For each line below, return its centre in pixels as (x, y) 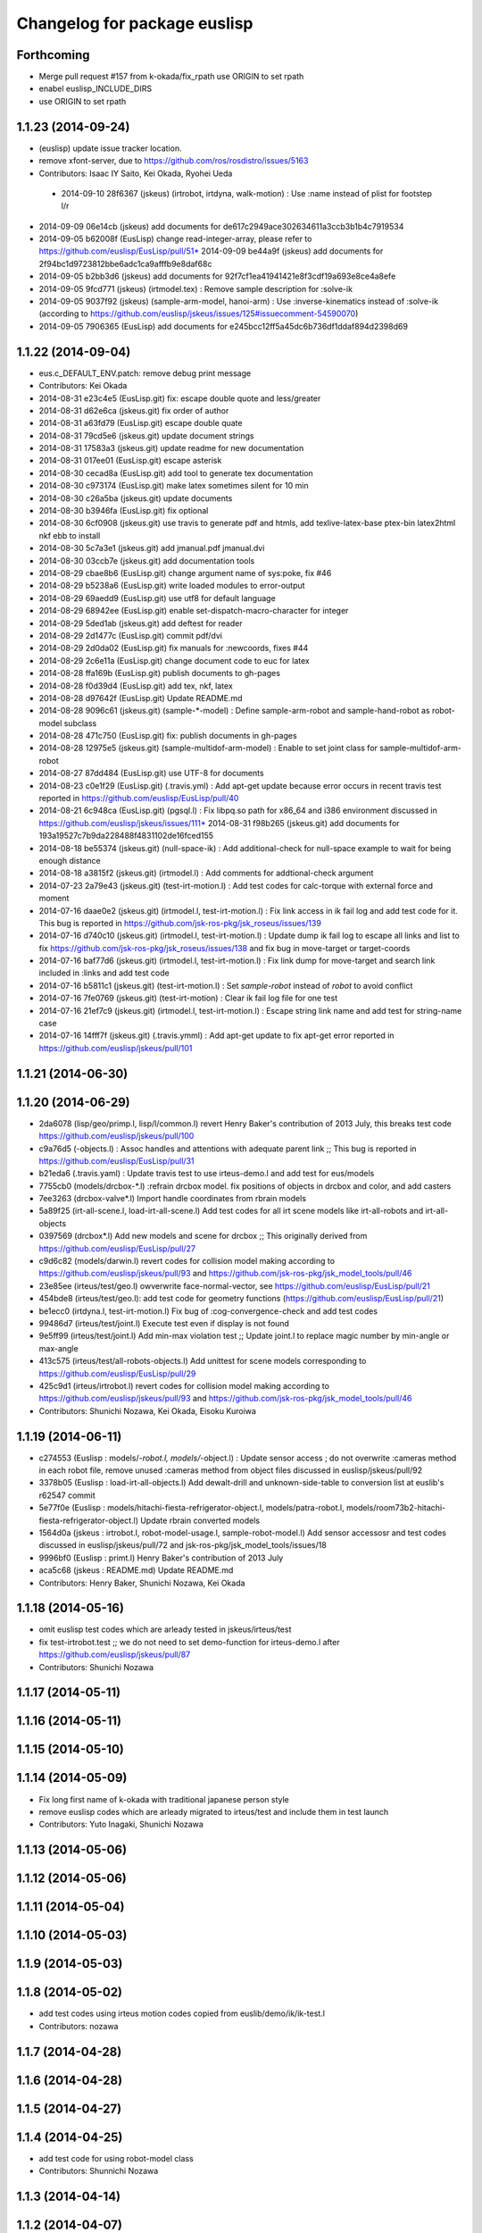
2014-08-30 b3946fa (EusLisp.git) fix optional (124, 511)
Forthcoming (53, 55)
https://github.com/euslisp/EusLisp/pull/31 (116, 1160)
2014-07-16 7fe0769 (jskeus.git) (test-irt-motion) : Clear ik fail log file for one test (188, 998)
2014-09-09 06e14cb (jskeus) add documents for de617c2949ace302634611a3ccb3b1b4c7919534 (221, 226)
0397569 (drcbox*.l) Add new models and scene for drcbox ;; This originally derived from (203, 1236)
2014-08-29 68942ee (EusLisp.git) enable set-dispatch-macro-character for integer (194, 611)
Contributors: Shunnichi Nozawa (99, 2171)
